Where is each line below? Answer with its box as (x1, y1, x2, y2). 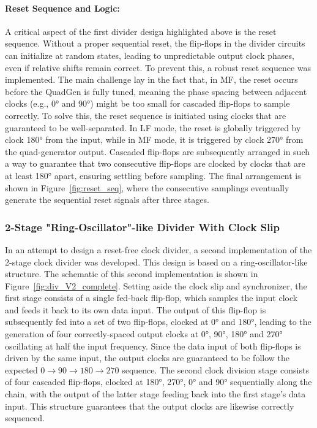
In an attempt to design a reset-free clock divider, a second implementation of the (5, 243, 312, 256)
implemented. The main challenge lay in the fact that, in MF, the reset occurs (5, 73, 298, 86)
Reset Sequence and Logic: (5, 1, 120, 14)
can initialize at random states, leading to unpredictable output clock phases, (5, 48, 294, 61)
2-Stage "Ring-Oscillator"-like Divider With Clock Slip (5, 219, 280, 234)
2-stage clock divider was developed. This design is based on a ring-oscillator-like (5, 255, 308, 268)
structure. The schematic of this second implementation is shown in (5, 267, 258, 280)
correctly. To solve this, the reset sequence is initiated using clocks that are (5, 109, 286, 121)
